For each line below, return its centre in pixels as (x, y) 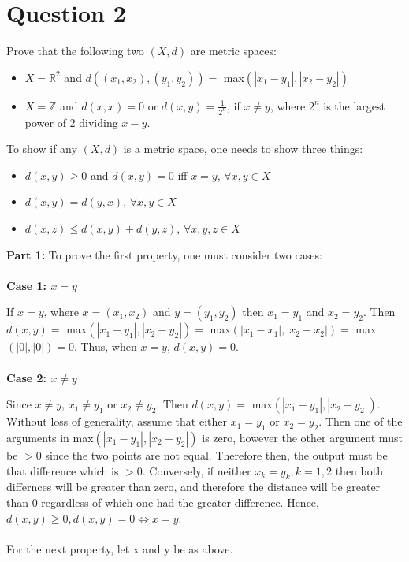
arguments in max (50, 437)
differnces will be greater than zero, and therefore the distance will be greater (193, 487)
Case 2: (27, 377)
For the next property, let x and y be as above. (120, 548)
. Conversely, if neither (197, 470)
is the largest (355, 105)
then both (359, 470)
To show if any (42, 149)
